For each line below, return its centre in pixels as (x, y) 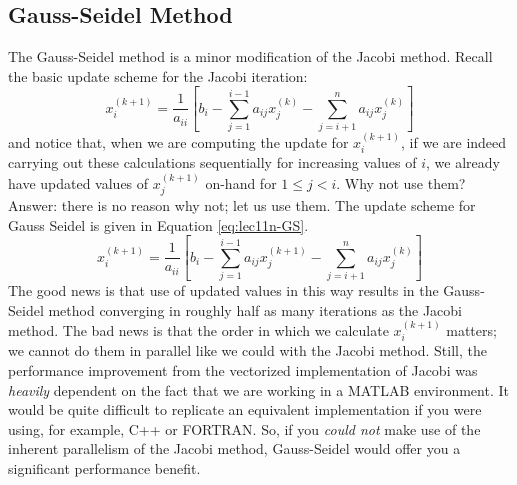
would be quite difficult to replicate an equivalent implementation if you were (245, 409)
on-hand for (241, 182)
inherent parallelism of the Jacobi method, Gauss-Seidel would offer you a (234, 448)
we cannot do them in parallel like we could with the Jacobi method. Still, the (247, 350)
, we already (463, 162)
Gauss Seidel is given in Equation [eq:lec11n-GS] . (158, 224)
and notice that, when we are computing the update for (178, 141)
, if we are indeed (454, 141)
